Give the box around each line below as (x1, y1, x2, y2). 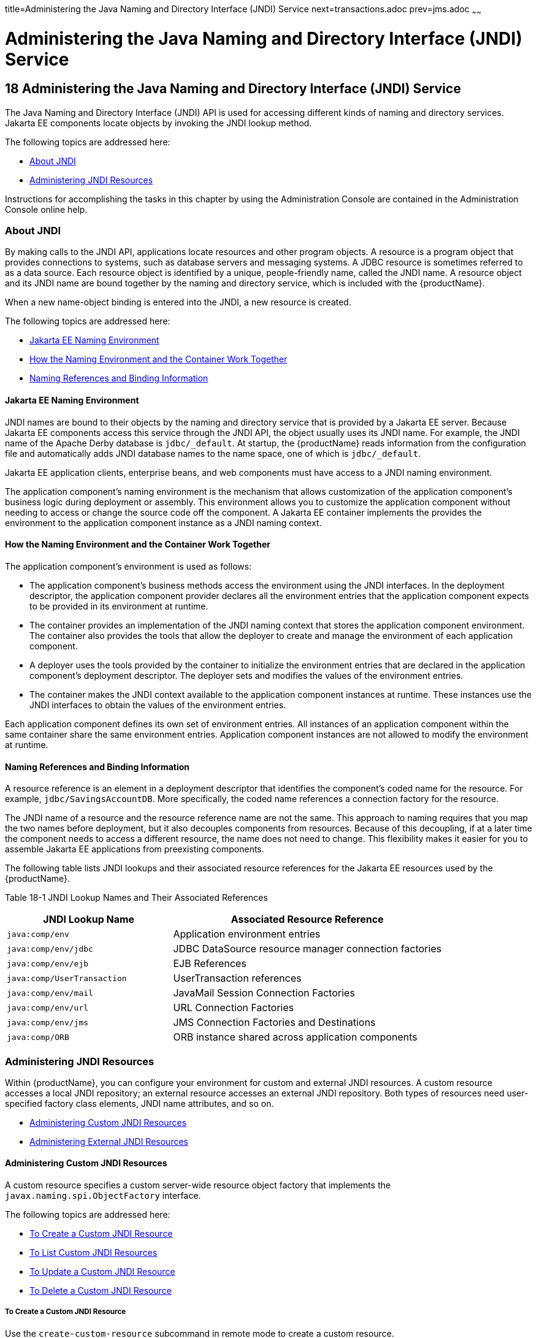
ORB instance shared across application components (173, 1031, 417, 1044)
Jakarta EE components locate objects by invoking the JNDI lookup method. (5, 117, 312, 128)
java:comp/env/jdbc (7, 944, 93, 954)
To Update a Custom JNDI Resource (29, 1266, 175, 1277)
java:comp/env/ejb (7, 958, 89, 968)
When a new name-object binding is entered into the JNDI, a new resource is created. (5, 297, 351, 308)
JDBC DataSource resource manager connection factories (173, 942, 442, 955)
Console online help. (5, 204, 88, 215)
